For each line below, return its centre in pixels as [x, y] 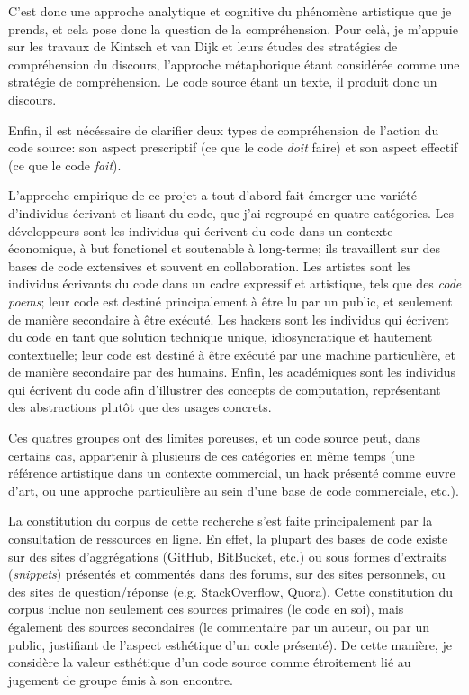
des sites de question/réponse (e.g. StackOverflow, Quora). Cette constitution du [231, 591]
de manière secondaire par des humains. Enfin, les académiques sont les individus [232, 372]
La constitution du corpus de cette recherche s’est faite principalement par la [221, 521]
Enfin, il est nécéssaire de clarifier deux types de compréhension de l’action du [224, 129]
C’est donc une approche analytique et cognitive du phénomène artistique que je [230, 11]
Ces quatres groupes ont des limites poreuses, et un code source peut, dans [215, 438]
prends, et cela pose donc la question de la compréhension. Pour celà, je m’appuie [233, 28]
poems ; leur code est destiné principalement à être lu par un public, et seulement [230, 301]
